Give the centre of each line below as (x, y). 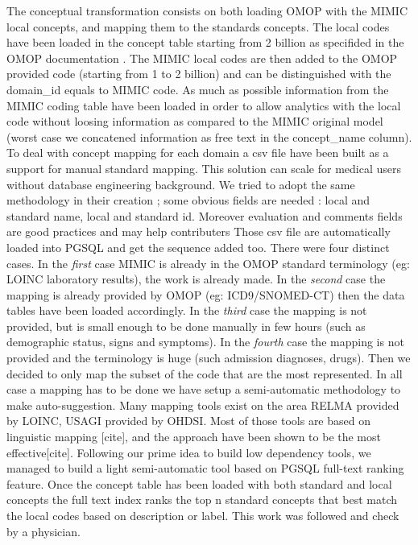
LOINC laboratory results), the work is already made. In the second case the (196, 279)
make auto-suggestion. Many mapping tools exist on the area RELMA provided (203, 405)
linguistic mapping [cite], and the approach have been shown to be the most (194, 437)
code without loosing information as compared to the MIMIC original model (195, 121)
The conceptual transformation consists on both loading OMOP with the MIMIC (207, 10)
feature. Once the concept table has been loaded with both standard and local (199, 483)
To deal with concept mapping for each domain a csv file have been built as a (198, 153)
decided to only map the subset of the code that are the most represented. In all (205, 373)
